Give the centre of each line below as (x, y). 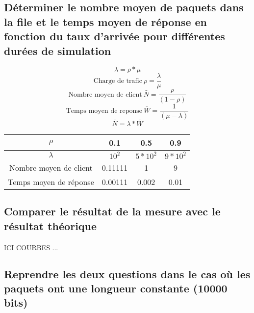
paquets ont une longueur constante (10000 (116, 288)
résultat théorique (51, 225)
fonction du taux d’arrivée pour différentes (114, 36)
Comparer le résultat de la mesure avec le (112, 211)
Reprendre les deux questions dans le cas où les (127, 274)
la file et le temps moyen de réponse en (105, 21)
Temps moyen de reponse (104, 111)
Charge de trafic (118, 81)
